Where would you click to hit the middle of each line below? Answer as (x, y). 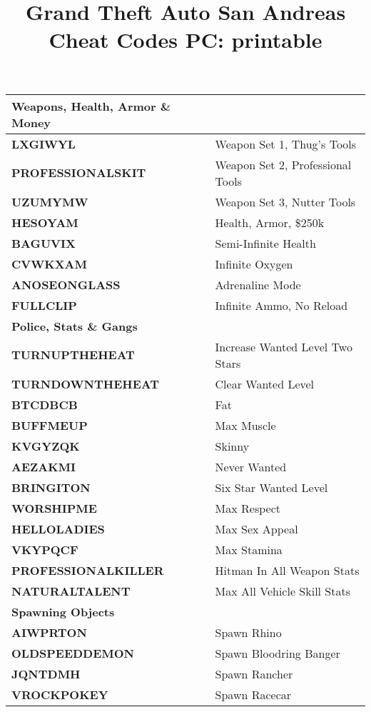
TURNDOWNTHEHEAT (85, 383)
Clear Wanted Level (265, 383)
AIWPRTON (49, 632)
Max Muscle (245, 425)
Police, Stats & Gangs (75, 326)
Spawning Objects (63, 611)
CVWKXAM (49, 264)
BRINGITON (51, 487)
